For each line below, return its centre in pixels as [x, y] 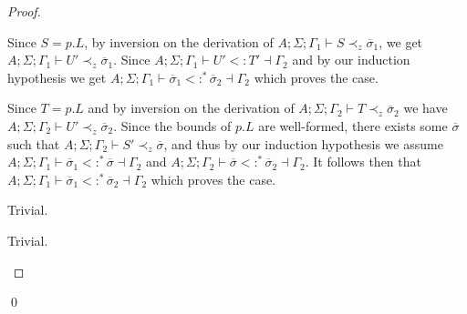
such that [34, 143]
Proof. [24, 11]
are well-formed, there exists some [353, 125]
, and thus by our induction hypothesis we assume [303, 143]
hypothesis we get [57, 77]
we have [425, 108]
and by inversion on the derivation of [191, 108]
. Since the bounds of [172, 125]
